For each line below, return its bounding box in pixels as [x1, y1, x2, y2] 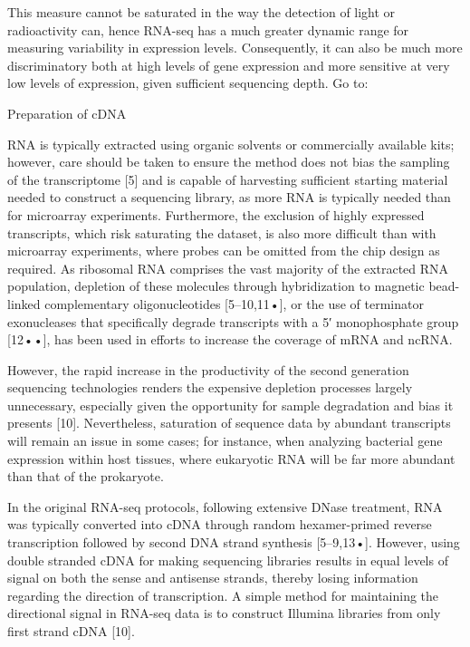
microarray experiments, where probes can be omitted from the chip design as [7, 241, 440, 260]
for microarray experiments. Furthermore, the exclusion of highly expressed [7, 205, 425, 224]
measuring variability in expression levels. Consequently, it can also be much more [7, 38, 463, 57]
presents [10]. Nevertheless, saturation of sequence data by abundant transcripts [7, 413, 451, 432]
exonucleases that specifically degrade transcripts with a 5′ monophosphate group [7, 312, 459, 331]
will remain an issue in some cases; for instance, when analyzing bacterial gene [7, 431, 443, 450]
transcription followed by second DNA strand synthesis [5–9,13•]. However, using [7, 533, 460, 552]
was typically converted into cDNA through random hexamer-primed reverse [7, 515, 432, 534]
